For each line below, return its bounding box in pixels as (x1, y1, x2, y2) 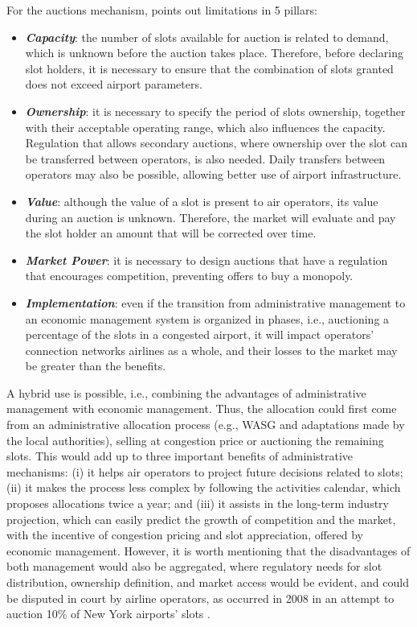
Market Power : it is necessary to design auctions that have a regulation (25, 251, 388, 268)
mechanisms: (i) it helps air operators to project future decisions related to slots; (6, 463, 403, 480)
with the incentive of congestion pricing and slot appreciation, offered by (6, 526, 364, 543)
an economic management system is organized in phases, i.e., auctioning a (25, 310, 390, 327)
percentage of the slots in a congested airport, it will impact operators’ (25, 326, 374, 343)
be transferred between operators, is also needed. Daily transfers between (25, 150, 386, 167)
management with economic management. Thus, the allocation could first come (6, 400, 397, 417)
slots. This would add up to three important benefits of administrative (6, 448, 354, 464)
